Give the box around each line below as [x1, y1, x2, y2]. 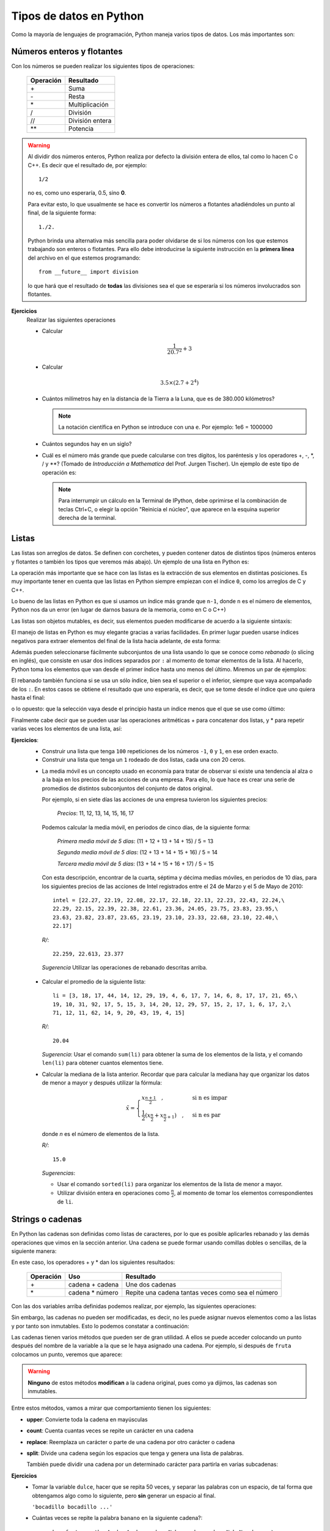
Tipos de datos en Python [11, 9, 144, 23]
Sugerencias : [42, 1169, 76, 1176]
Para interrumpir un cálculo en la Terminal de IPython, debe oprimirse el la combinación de [58, 497, 287, 505]
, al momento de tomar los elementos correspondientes [174, 1189, 313, 1197]
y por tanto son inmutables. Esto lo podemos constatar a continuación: [11, 1322, 189, 1330]
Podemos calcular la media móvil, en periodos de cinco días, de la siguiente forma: [42, 824, 251, 831]
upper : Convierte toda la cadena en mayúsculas [26, 1415, 148, 1423]
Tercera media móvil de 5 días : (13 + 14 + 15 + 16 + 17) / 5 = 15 [57, 860, 214, 867]
